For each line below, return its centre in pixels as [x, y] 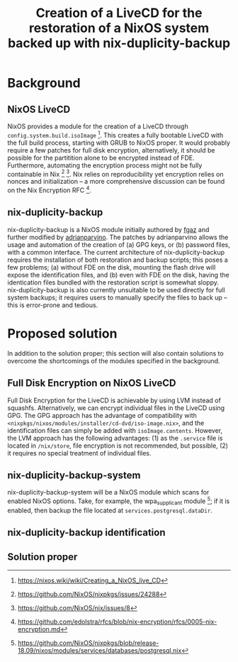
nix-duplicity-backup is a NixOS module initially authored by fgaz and [108, 229]
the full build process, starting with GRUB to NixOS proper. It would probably [119, 143]
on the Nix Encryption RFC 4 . [50, 189]
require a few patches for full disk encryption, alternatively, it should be [111, 150]
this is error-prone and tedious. [53, 305]
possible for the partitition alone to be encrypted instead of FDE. [101, 158]
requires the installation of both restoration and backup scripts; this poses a [118, 260]
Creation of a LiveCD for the [119, 13]
